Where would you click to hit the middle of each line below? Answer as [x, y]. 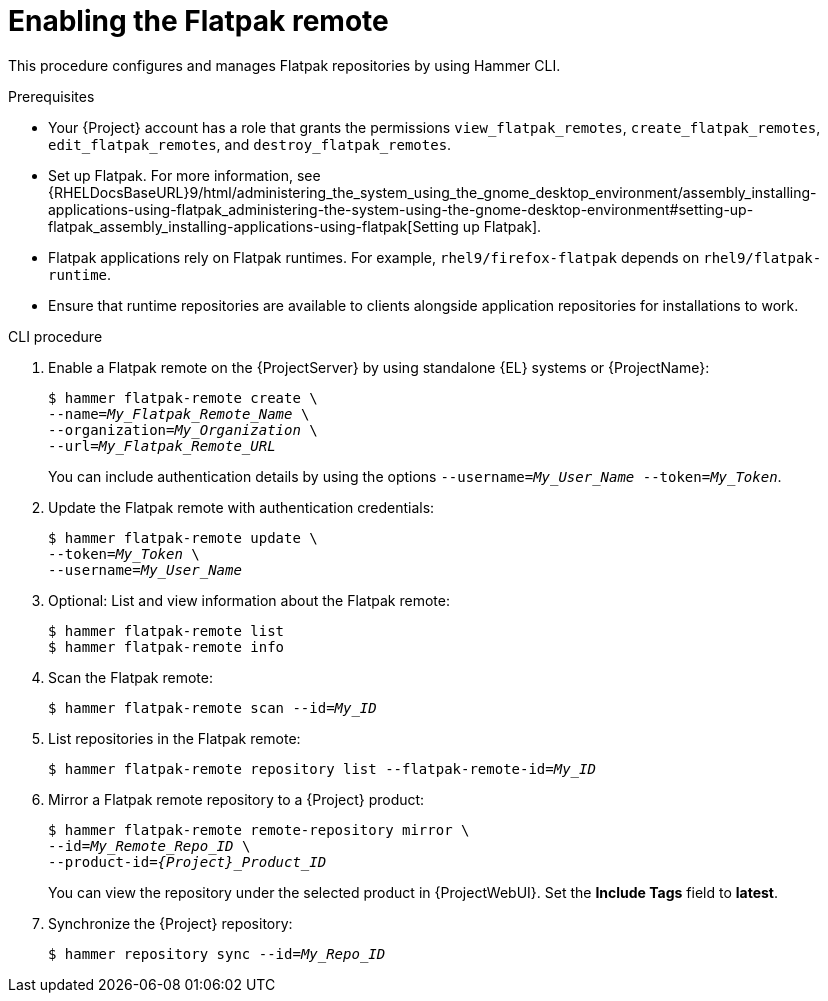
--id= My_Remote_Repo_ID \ [149, 845]
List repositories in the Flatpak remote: [174, 738]
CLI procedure [55, 336]
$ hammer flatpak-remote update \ [183, 537]
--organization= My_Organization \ [183, 429]
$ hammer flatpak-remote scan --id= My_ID [212, 707]
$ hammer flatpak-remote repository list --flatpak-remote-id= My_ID [322, 768]
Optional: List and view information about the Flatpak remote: [249, 600]
